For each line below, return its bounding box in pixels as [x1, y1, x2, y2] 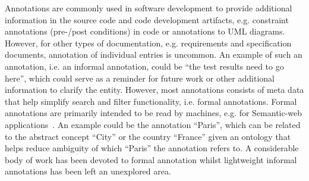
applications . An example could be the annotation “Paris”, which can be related [5, 118, 301, 130]
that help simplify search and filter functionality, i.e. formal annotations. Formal [5, 95, 297, 107]
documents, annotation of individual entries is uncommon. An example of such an [5, 48, 302, 61]
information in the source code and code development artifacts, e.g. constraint [5, 13, 289, 26]
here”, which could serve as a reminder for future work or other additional [5, 71, 275, 84]
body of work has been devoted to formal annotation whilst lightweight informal [5, 153, 297, 166]
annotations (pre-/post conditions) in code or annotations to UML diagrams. [5, 25, 285, 38]
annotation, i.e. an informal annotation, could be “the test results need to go [5, 60, 284, 72]
